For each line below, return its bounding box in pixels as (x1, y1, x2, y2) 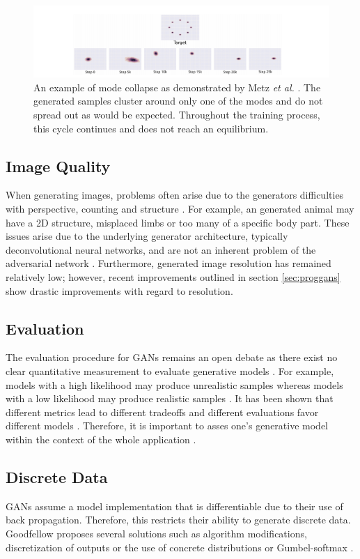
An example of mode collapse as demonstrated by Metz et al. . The (33, 79, 321, 94)
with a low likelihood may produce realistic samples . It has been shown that (6, 391, 334, 406)
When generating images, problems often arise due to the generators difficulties (6, 187, 344, 202)
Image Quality (6, 155, 111, 176)
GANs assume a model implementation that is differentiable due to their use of (6, 498, 343, 513)
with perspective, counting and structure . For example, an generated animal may (6, 201, 354, 216)
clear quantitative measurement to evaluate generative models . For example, (6, 364, 334, 378)
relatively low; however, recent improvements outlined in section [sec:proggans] (6, 270, 341, 284)
